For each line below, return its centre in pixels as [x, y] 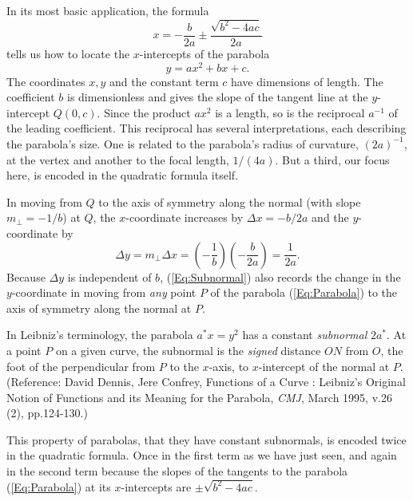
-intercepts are [156, 486]
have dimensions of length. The [307, 81]
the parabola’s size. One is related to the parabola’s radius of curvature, [183, 143]
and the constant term [164, 81]
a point [24, 350]
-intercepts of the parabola [205, 53]
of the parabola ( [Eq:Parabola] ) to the [304, 292]
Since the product [147, 112]
